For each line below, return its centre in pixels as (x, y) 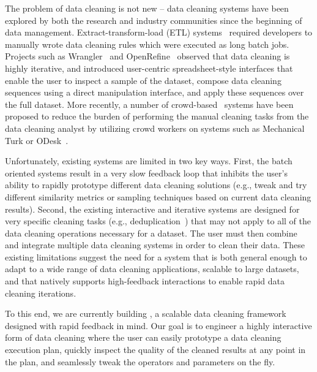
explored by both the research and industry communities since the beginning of (154, 20)
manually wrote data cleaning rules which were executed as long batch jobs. (147, 44)
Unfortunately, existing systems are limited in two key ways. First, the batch (149, 161)
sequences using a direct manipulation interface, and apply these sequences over (155, 92)
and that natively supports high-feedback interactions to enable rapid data (145, 281)
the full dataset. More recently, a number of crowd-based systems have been (149, 104)
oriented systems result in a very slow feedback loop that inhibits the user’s (146, 173)
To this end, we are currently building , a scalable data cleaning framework (146, 313)
